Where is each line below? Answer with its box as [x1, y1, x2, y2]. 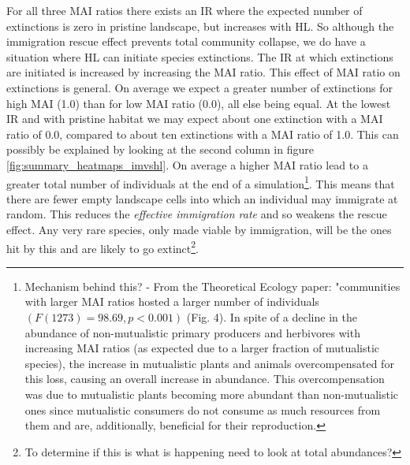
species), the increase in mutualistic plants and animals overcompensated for [24, 355, 394, 371]
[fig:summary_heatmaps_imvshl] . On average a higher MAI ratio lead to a [6, 156, 368, 173]
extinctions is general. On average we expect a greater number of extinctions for [6, 79, 393, 95]
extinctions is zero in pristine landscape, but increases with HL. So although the [6, 17, 394, 34]
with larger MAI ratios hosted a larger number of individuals [24, 293, 319, 310]
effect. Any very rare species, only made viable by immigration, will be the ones [6, 221, 392, 237]
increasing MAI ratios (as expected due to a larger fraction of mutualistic [24, 340, 380, 356]
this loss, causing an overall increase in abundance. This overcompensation [24, 370, 385, 387]
